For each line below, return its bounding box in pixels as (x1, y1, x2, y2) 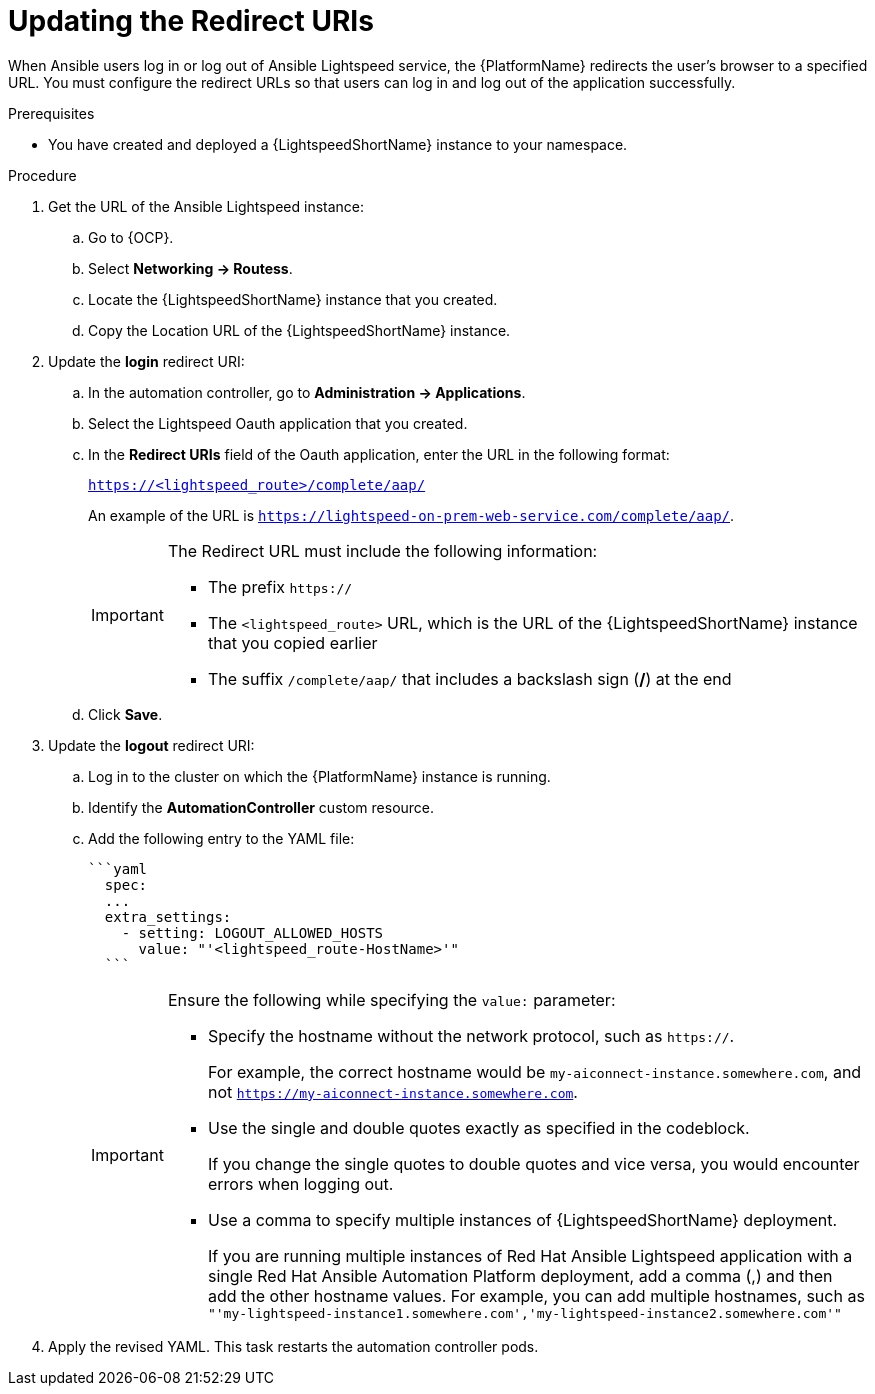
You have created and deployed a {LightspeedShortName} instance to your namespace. (48, 135, 628, 153)
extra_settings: (104, 908, 232, 925)
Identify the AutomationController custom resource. (88, 798, 435, 816)
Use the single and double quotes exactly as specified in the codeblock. (207, 1117, 750, 1138)
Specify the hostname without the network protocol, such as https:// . (207, 1025, 735, 1046)
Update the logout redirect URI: (48, 736, 255, 754)
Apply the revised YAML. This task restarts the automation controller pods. (48, 1337, 539, 1355)
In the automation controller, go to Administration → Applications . (88, 383, 526, 401)
